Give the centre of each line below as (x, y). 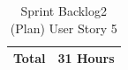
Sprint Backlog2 (64, 10)
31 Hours (86, 58)
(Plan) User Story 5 (64, 28)
